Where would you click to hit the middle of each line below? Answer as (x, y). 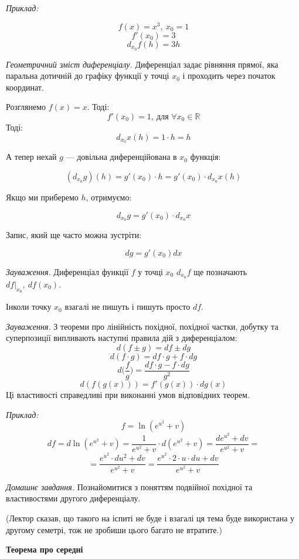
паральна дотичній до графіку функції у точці (88, 76)
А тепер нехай (31, 157)
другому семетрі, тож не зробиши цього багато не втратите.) (114, 529)
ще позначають (220, 272)
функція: (205, 157)
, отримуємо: (109, 197)
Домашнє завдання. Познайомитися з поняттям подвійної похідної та (129, 486)
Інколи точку (29, 307)
